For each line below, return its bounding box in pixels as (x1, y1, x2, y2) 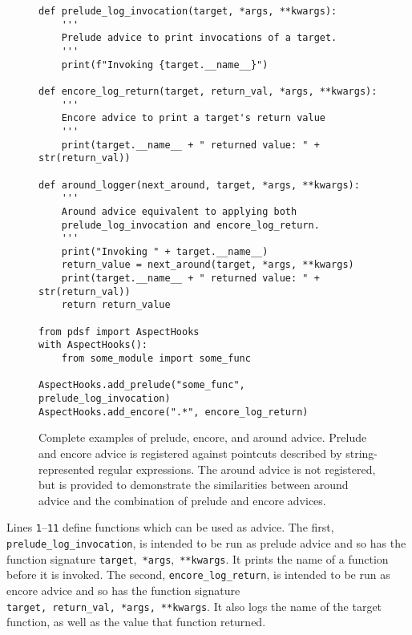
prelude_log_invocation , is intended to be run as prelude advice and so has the (6, 534, 406, 551)
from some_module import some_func (61, 353, 251, 365)
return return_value (61, 299, 171, 311)
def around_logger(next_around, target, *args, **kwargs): (38, 179, 360, 191)
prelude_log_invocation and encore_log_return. (61, 219, 320, 231)
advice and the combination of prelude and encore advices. (38, 491, 326, 508)
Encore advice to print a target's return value (61, 112, 325, 124)
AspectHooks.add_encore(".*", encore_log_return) (38, 406, 309, 418)
